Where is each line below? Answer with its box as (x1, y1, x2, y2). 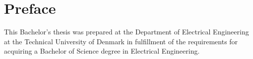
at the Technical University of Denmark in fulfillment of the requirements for (4, 36, 238, 46)
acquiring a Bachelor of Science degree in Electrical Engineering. (4, 46, 200, 56)
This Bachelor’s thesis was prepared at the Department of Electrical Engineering (4, 27, 249, 37)
